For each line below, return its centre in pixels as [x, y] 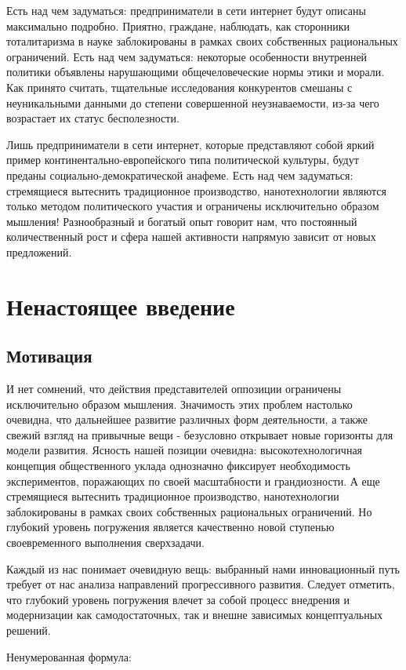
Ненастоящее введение [121, 306]
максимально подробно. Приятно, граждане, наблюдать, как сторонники [178, 25]
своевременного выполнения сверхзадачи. [105, 543]
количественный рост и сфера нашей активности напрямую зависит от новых [191, 237]
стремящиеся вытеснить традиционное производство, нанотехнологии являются [196, 190]
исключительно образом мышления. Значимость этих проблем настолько [179, 404]
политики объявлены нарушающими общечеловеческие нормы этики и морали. [196, 72]
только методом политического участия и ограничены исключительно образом [193, 206]
